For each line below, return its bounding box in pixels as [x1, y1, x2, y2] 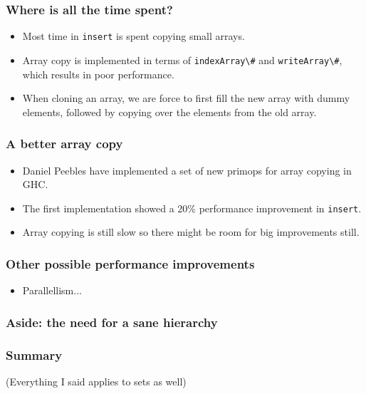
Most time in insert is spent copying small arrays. [22, 28, 245, 43]
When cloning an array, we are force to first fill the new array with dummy [22, 90, 350, 105]
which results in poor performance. [22, 66, 174, 81]
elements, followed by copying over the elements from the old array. [22, 104, 317, 119]
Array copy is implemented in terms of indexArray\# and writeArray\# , [22, 52, 343, 67]
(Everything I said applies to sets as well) [6, 373, 187, 388]
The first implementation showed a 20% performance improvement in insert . [22, 200, 362, 215]
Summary [6, 346, 63, 363]
